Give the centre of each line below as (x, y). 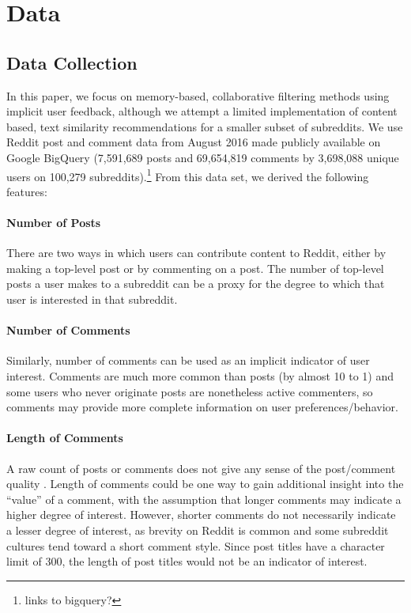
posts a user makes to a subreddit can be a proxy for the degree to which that (196, 284)
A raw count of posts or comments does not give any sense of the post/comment (201, 468)
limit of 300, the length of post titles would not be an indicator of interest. (187, 561)
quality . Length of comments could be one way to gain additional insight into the (205, 484)
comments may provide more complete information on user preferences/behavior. (202, 407)
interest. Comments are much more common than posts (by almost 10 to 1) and (200, 375)
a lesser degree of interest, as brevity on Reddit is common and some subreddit (198, 530)
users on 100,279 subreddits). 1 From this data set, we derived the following (188, 175)
